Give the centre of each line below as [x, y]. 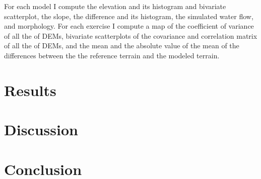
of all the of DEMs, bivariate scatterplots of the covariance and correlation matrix [131, 35]
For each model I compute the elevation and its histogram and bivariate [115, 6]
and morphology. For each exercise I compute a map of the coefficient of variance [129, 26]
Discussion [41, 129]
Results [30, 90]
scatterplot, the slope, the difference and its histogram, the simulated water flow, [129, 16]
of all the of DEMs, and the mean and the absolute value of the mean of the [122, 46]
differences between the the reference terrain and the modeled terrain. [112, 55]
